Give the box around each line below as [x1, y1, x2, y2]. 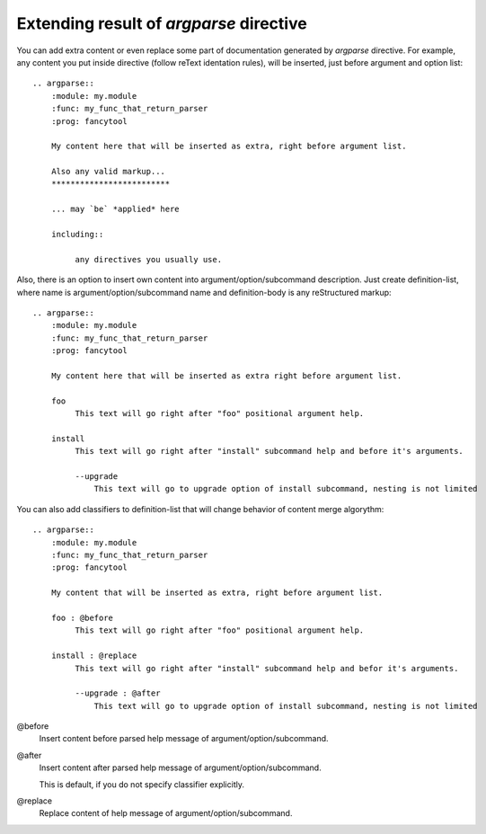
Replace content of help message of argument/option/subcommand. [39, 808, 293, 819]
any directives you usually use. [75, 254, 223, 264]
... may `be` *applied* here [50, 204, 180, 215]
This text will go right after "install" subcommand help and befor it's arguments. [75, 663, 459, 673]
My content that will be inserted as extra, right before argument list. [50, 588, 384, 598]
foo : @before [50, 612, 114, 623]
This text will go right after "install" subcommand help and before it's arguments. [75, 446, 464, 457]
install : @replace [50, 651, 137, 661]
